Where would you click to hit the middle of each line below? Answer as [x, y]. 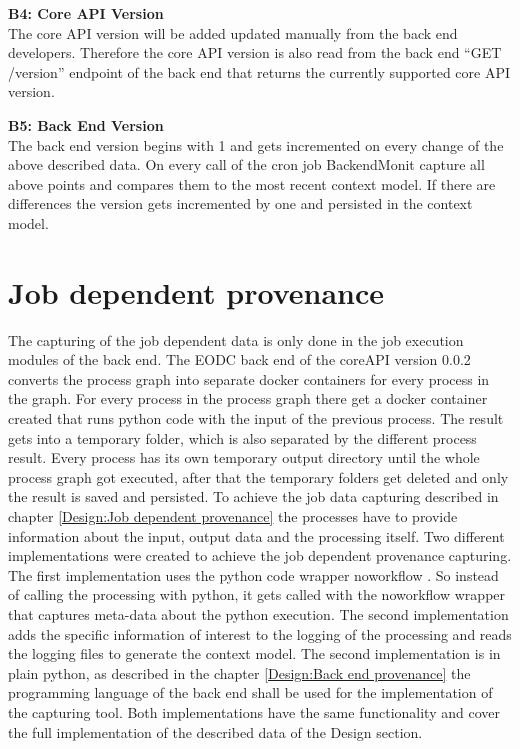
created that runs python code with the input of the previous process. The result [256, 418]
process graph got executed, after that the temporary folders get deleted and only [258, 476]
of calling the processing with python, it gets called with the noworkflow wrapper [257, 594]
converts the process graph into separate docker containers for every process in [249, 378]
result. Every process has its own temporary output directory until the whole [244, 457]
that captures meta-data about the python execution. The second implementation [258, 613]
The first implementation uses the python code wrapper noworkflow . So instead [253, 574]
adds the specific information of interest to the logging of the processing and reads [260, 633]
